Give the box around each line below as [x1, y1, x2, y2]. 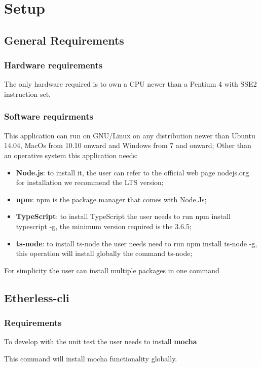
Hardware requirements [4, 59, 103, 71]
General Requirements [4, 32, 124, 48]
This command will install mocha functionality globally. [4, 353, 177, 363]
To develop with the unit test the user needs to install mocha [4, 336, 197, 347]
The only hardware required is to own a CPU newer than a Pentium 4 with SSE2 [4, 79, 257, 89]
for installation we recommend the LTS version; [16, 177, 164, 188]
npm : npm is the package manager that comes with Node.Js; [16, 194, 207, 204]
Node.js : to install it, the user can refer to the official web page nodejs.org [16, 167, 249, 177]
